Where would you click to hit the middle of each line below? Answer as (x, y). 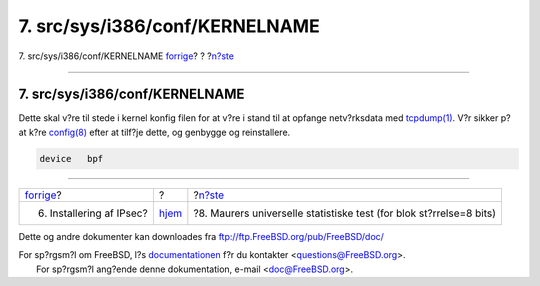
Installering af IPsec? (99, 213)
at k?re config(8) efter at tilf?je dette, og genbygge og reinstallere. (154, 132)
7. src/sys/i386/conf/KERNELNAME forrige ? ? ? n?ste (126, 56)
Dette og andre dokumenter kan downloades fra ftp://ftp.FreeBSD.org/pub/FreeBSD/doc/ (201, 236)
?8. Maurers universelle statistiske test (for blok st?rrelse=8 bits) (345, 213)
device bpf (71, 158)
